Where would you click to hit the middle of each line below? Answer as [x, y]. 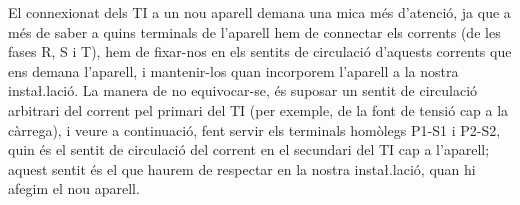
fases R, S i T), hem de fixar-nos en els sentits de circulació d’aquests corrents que [260, 51]
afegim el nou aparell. [74, 188]
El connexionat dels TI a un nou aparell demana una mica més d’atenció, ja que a [259, 12]
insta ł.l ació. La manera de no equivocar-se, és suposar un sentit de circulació [243, 90]
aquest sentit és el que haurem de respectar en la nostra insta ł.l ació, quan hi [242, 168]
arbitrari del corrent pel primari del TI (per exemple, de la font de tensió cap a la [258, 109]
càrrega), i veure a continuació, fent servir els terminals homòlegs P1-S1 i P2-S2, [254, 129]
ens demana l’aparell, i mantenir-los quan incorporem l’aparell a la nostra [233, 70]
